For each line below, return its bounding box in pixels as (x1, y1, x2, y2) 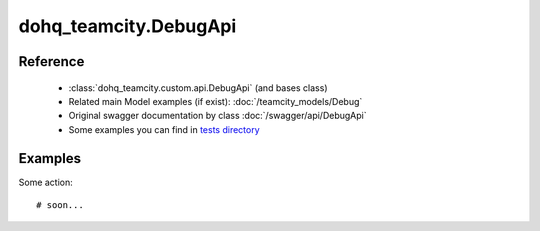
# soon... (36, 200, 84, 211)
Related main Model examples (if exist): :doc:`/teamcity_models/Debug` (68, 95, 363, 107)
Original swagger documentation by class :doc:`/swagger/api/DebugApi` (68, 110, 367, 122)
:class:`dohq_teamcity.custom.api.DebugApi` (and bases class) (68, 81, 328, 94)
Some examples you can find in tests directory (68, 123, 260, 135)
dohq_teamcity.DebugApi (18, 15, 237, 37)
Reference (18, 53, 85, 70)
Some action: (18, 176, 74, 188)
